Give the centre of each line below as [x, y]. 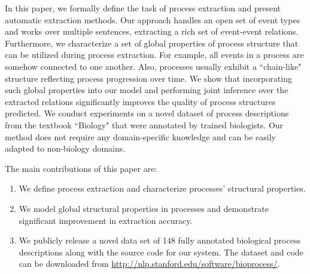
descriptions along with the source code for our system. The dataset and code [161, 252]
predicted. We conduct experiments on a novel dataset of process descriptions [147, 113]
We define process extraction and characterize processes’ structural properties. [162, 188]
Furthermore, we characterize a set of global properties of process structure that [152, 43]
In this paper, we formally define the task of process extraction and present [143, 8]
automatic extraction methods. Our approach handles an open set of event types [153, 19]
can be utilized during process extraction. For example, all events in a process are [154, 55]
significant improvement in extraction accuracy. [106, 220]
